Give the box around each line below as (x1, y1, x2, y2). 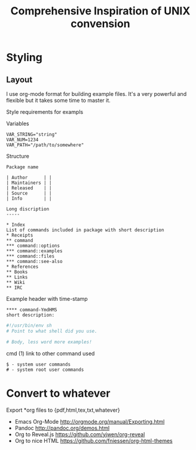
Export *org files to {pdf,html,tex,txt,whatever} (6, 406, 121, 413)
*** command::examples (6, 248, 63, 254)
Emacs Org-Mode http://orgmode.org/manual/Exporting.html (14, 418, 165, 425)
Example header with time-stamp (6, 295, 88, 302)
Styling (6, 51, 43, 64)
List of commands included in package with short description (6, 227, 164, 233)
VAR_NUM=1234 (6, 137, 39, 143)
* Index (6, 222, 26, 228)
